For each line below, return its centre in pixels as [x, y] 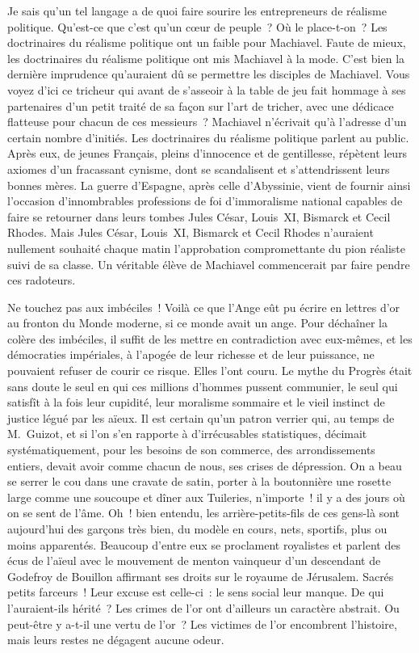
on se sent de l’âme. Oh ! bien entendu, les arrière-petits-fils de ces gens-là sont [203, 513]
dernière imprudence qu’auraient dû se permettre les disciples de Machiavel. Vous [209, 74]
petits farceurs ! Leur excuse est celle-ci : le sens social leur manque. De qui [196, 592]
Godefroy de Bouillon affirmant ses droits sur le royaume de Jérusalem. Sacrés [201, 576]
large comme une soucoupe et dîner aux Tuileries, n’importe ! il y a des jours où [206, 497]
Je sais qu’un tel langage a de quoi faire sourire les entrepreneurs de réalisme [197, 11]
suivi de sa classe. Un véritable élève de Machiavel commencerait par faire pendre [209, 264]
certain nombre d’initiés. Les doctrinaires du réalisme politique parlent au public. [208, 137]
